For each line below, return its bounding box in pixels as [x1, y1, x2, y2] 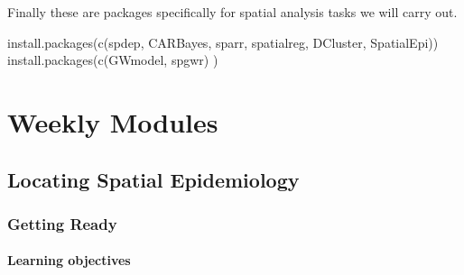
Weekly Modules [7, 103, 218, 140]
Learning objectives [7, 251, 131, 270]
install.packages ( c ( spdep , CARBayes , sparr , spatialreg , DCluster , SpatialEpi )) [7, 32, 439, 51]
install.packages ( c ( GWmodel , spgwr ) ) [7, 50, 218, 69]
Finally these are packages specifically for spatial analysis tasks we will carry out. [7, 3, 458, 21]
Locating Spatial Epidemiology [7, 165, 300, 193]
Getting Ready [7, 212, 117, 234]
